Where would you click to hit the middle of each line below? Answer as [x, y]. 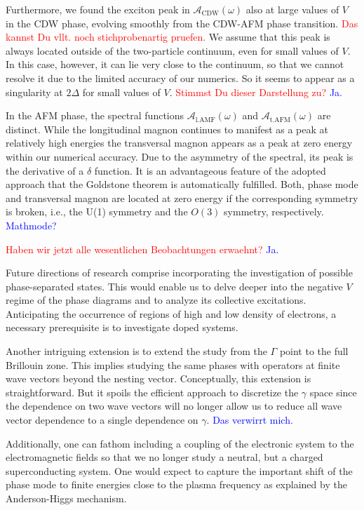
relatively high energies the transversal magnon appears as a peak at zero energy [179, 143]
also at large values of [292, 9]
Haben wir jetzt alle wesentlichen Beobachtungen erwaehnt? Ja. [142, 249]
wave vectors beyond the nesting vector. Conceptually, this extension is [159, 378]
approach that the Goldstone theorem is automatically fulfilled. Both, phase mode [182, 184]
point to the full [314, 351]
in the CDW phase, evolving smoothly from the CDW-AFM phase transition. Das [182, 23]
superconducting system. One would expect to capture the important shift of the [179, 470]
